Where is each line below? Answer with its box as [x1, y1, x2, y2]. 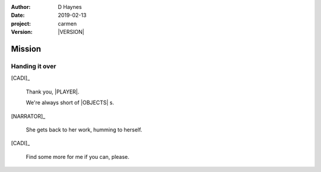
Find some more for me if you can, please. [26, 153, 130, 160]
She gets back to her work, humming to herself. [26, 126, 143, 133]
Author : [11, 4, 31, 10]
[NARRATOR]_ [11, 112, 46, 120]
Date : [11, 12, 25, 19]
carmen [58, 20, 77, 27]
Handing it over [11, 62, 56, 70]
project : [11, 20, 31, 27]
